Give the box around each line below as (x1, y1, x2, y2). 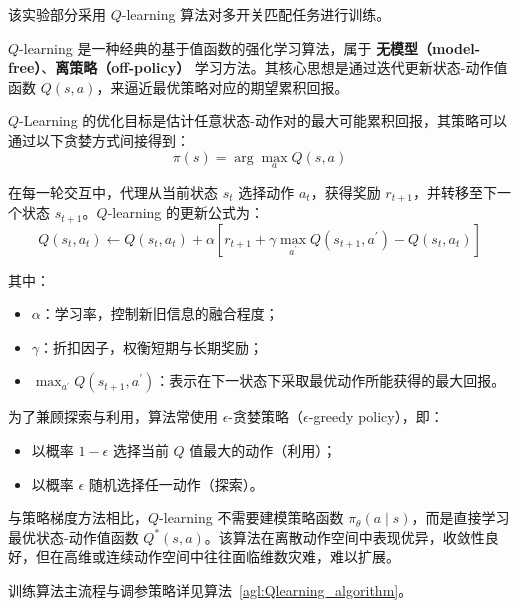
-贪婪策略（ (228, 406, 304, 427)
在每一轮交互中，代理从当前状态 (8, 181, 218, 202)
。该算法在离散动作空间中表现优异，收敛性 (204, 526, 485, 547)
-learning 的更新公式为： (107, 202, 265, 223)
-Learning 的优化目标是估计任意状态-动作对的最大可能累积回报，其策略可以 (19, 110, 507, 131)
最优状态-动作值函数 (8, 526, 139, 547)
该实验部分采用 (8, 4, 106, 24)
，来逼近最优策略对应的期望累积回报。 (96, 76, 349, 97)
